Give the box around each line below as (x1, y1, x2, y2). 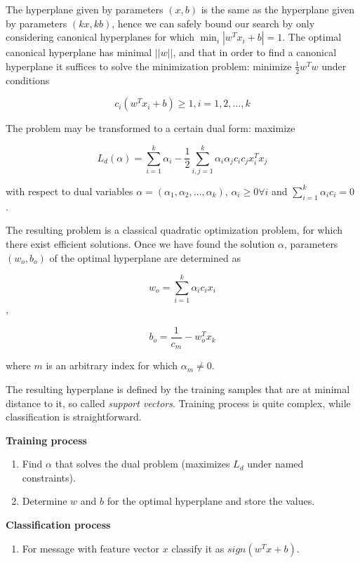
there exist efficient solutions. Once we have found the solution (6, 236, 275, 251)
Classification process (6, 517, 111, 532)
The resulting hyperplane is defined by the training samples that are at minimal (6, 381, 350, 396)
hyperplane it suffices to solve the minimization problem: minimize (6, 58, 292, 73)
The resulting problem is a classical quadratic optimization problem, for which (6, 223, 343, 237)
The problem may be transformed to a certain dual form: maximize (6, 121, 295, 135)
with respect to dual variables (6, 183, 133, 198)
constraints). (22, 470, 76, 484)
